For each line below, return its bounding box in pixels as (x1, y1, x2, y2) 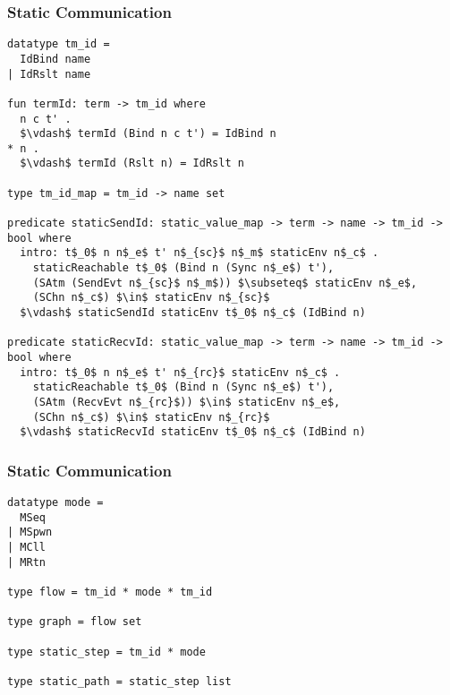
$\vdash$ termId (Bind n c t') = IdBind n (20, 127, 276, 141)
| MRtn (7, 555, 46, 569)
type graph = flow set (7, 615, 142, 629)
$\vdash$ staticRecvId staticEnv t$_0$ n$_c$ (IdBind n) (20, 425, 366, 439)
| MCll (7, 541, 46, 554)
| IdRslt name (7, 67, 91, 81)
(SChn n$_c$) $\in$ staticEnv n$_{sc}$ (32, 291, 270, 305)
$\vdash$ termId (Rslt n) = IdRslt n (20, 157, 244, 170)
